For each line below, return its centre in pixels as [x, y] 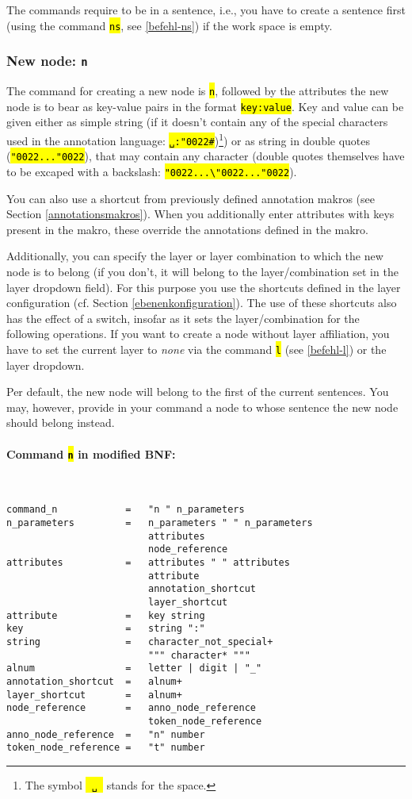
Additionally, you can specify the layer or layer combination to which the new [195, 256]
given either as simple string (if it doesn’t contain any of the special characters [197, 122]
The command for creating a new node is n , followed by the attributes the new [198, 91]
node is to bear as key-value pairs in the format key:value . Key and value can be [205, 106]
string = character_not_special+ [140, 642]
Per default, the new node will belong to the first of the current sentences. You [198, 392]
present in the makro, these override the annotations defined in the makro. [187, 229]
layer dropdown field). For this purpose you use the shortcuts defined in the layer [204, 287]
